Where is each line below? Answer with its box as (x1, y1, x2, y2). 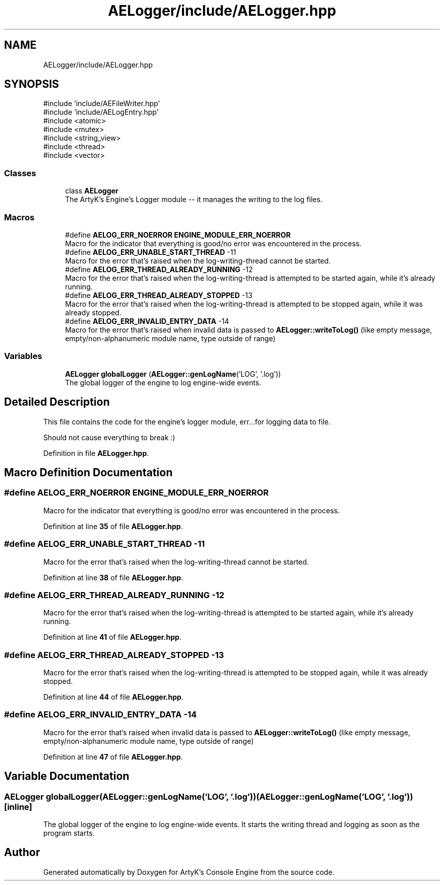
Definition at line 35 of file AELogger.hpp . (43, 521, 183, 531)
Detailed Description (4, 396, 110, 409)
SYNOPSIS (4, 78, 59, 91)
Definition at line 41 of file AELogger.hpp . (43, 633, 181, 642)
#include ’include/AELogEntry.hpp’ (43, 108, 159, 117)
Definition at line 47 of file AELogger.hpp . (43, 752, 183, 761)
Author (4, 846, 40, 859)
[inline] (4, 801, 32, 812)
